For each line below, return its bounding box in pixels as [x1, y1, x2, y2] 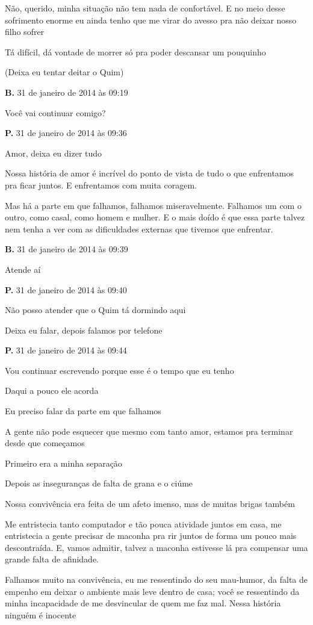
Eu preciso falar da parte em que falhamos [5, 405, 161, 417]
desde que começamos [5, 437, 85, 449]
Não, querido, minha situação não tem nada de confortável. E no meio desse [5, 2, 285, 14]
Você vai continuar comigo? [5, 106, 106, 119]
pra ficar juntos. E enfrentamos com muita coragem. [5, 178, 197, 191]
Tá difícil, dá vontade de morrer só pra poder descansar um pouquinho [5, 45, 266, 58]
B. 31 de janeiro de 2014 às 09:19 [5, 86, 128, 98]
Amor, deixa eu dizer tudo [5, 146, 102, 159]
